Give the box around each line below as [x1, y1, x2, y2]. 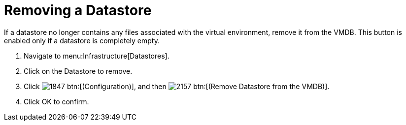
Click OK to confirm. [24, 97, 89, 106]
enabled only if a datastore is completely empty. [4, 36, 160, 45]
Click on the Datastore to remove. [24, 66, 133, 75]
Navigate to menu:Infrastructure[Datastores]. [24, 51, 169, 60]
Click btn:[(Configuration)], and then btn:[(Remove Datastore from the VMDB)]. [24, 82, 330, 91]
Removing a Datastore [4, 2, 152, 19]
